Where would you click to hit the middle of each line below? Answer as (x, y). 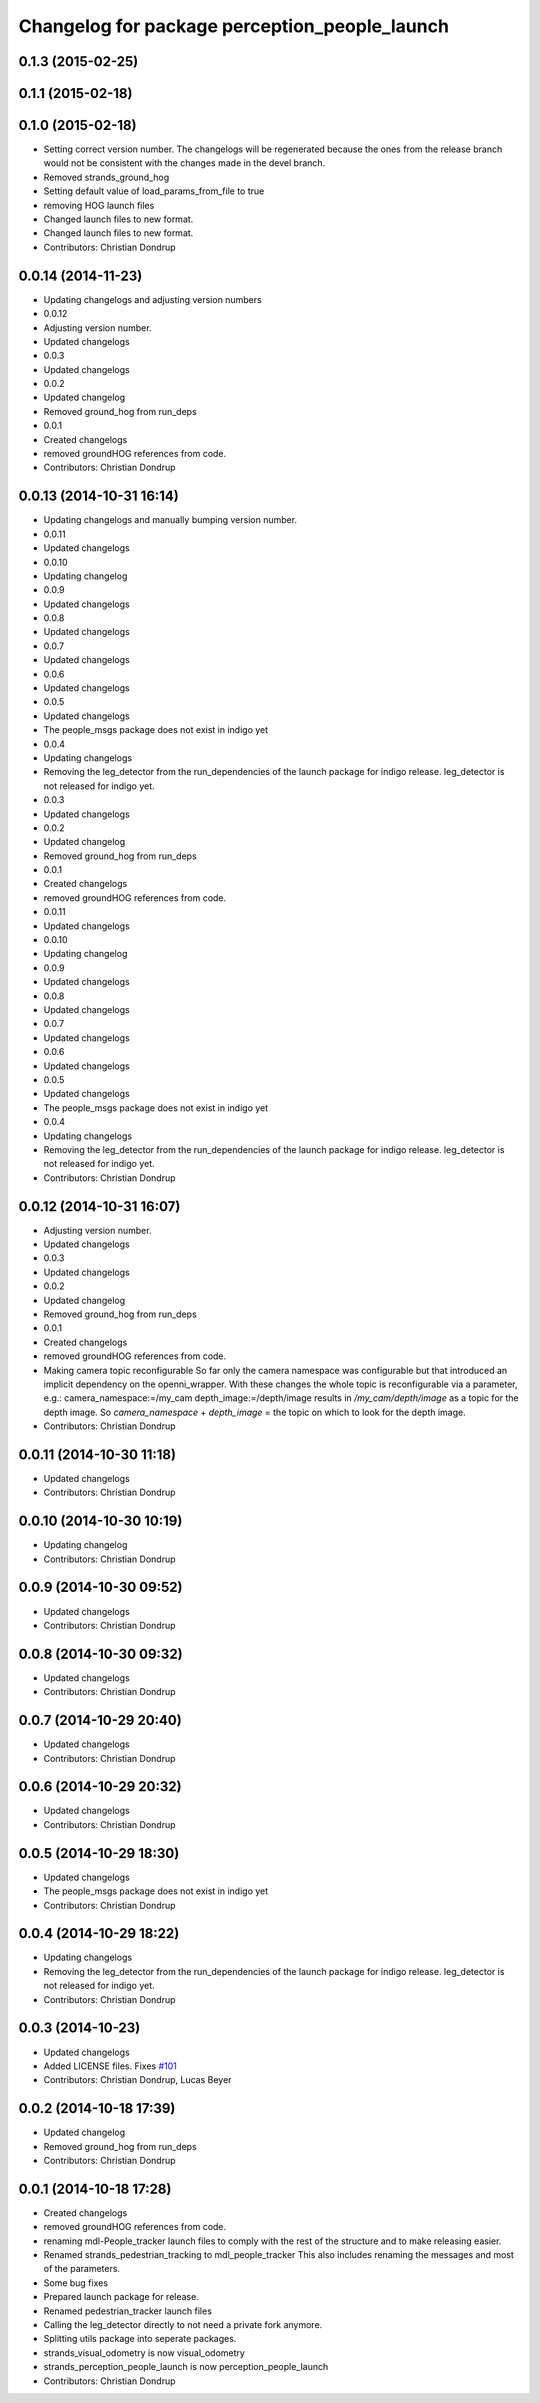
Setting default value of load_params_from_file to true (154, 191)
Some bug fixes (76, 2282)
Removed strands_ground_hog (106, 177)
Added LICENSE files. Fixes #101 (110, 2066)
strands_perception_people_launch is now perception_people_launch (186, 2367)
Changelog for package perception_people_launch (234, 26)
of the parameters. (81, 2269)
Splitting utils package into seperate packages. (140, 2339)
